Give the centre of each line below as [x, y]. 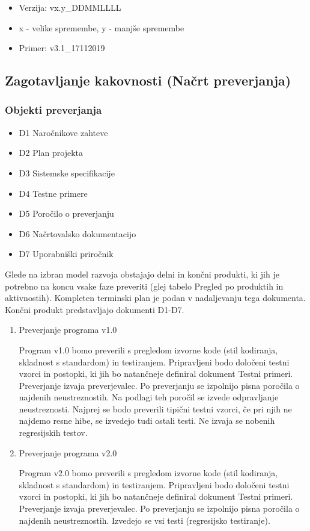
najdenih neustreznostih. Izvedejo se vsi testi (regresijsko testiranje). [144, 520]
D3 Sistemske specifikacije [67, 172]
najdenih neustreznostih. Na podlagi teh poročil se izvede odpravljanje [149, 397]
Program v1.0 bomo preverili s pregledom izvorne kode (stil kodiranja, [148, 349]
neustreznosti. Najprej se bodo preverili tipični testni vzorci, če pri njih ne [155, 408]
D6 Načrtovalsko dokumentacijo [77, 233]
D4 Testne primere [53, 193]
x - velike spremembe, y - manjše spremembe [102, 27]
